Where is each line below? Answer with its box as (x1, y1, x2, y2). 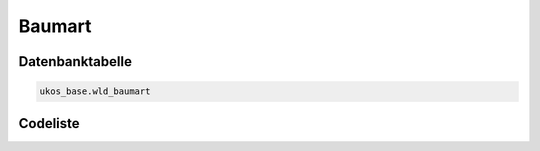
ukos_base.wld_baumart (39, 86, 151, 97)
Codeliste (18, 115, 80, 132)
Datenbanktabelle (18, 53, 132, 70)
